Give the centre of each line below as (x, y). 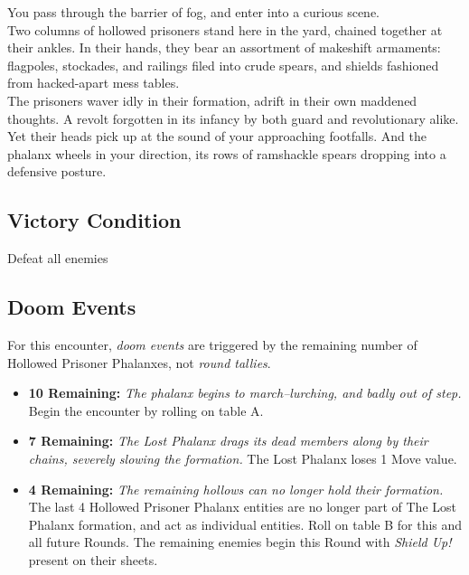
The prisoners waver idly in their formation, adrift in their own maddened (212, 100)
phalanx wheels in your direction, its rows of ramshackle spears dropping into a (227, 153)
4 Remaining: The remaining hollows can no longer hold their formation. (236, 489)
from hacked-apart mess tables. (94, 83)
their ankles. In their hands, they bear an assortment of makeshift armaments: (224, 47)
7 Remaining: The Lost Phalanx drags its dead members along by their (228, 441)
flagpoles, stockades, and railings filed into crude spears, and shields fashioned (223, 65)
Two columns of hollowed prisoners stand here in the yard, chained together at (225, 29)
